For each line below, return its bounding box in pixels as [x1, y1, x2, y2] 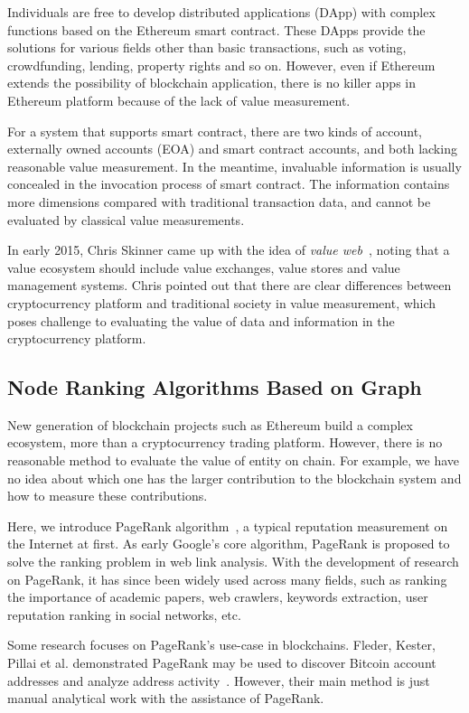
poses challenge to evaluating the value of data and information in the [7, 311, 395, 330]
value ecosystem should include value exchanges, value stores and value [7, 258, 400, 277]
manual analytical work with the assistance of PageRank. [7, 689, 324, 708]
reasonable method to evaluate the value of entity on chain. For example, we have [7, 451, 460, 470]
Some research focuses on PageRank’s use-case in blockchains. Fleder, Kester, [7, 635, 436, 654]
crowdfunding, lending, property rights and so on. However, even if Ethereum [7, 55, 436, 74]
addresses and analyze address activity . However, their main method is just [7, 671, 430, 690]
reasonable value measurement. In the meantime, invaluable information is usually [7, 156, 462, 175]
